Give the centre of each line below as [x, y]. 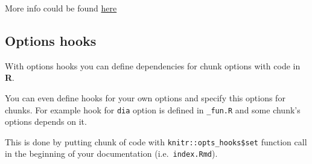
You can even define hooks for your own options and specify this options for [145, 97]
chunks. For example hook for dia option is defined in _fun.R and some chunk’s [153, 109]
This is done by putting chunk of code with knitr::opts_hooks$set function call [156, 141]
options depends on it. [46, 121]
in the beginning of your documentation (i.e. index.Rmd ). [111, 153]
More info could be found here [61, 8]
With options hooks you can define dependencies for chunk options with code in [153, 65]
